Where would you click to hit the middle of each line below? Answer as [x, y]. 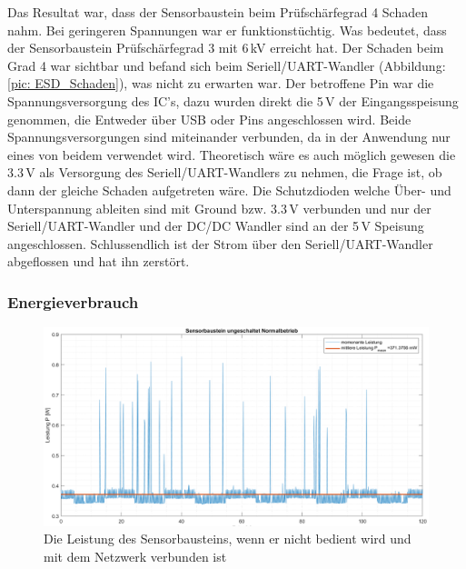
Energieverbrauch [73, 301]
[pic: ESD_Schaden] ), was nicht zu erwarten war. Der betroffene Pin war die [221, 83]
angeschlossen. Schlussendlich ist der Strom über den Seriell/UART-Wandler [220, 243]
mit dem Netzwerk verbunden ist [135, 556]
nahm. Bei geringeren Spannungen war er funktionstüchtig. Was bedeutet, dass [227, 30]
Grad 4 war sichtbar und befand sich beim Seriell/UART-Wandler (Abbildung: [227, 65]
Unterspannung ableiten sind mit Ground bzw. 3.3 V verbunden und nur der [219, 208]
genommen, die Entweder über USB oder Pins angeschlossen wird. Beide [209, 119]
